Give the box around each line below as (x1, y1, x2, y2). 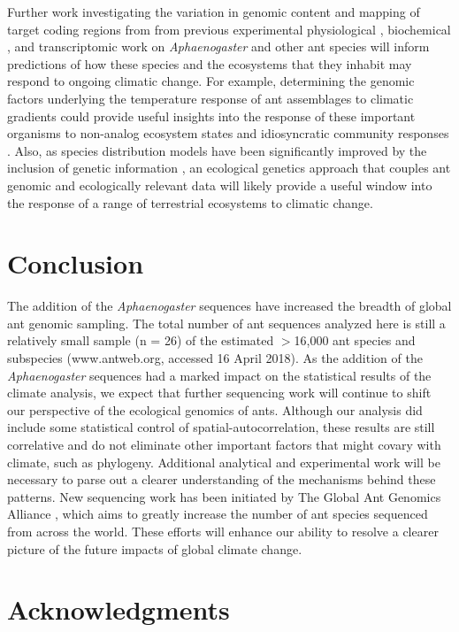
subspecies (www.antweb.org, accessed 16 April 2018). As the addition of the (7, 349, 423, 367)
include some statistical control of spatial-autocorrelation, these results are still (7, 418, 435, 436)
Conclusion (7, 245, 144, 281)
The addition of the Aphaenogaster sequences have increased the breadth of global (7, 297, 452, 315)
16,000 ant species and (294, 331, 416, 350)
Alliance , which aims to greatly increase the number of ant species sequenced (7, 505, 428, 523)
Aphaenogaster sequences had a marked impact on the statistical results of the (7, 366, 432, 384)
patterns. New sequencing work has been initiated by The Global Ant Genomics (7, 487, 441, 505)
